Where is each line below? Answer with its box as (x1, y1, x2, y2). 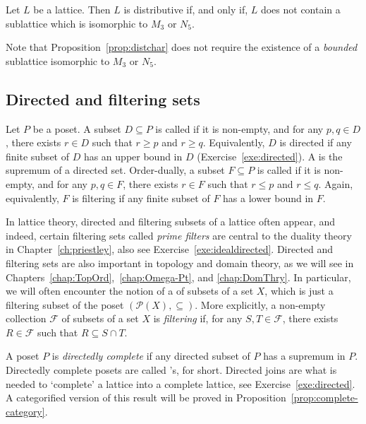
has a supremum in (263, 348, 346, 363)
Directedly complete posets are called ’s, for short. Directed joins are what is (6, 363, 337, 377)
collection (6, 311, 47, 326)
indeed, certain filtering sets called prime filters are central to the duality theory (6, 228, 352, 242)
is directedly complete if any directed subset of (51, 348, 250, 363)
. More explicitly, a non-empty (195, 297, 326, 312)
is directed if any (279, 135, 352, 150)
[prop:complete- (291, 390, 358, 405)
